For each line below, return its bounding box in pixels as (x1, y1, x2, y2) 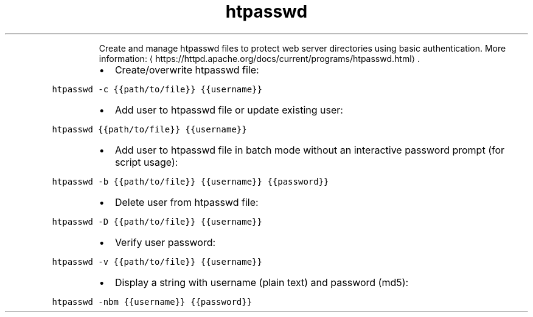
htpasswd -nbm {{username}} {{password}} (52, 296, 253, 307)
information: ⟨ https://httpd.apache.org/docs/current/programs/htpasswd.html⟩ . (99, 53, 420, 64)
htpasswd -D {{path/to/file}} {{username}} (52, 216, 262, 227)
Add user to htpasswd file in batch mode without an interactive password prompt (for (114, 143, 505, 156)
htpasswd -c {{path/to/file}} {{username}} (52, 84, 262, 94)
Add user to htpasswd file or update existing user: (114, 103, 343, 116)
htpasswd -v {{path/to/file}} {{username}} (52, 256, 262, 267)
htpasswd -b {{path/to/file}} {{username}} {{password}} (52, 176, 329, 186)
